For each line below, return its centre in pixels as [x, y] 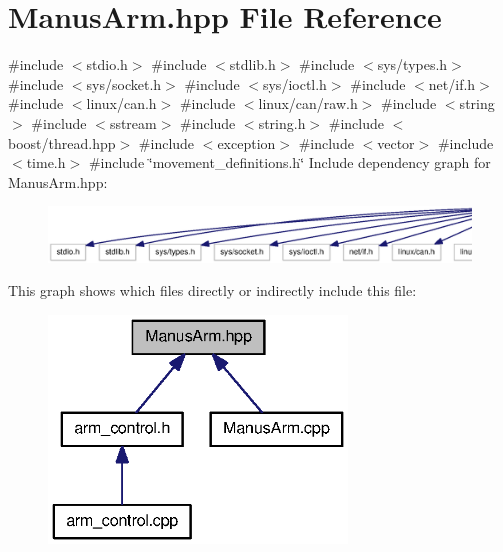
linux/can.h [121, 103]
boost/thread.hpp [62, 142]
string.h [282, 122]
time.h [46, 162]
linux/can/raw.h [308, 103]
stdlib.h [252, 64]
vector [396, 142]
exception [246, 142]
